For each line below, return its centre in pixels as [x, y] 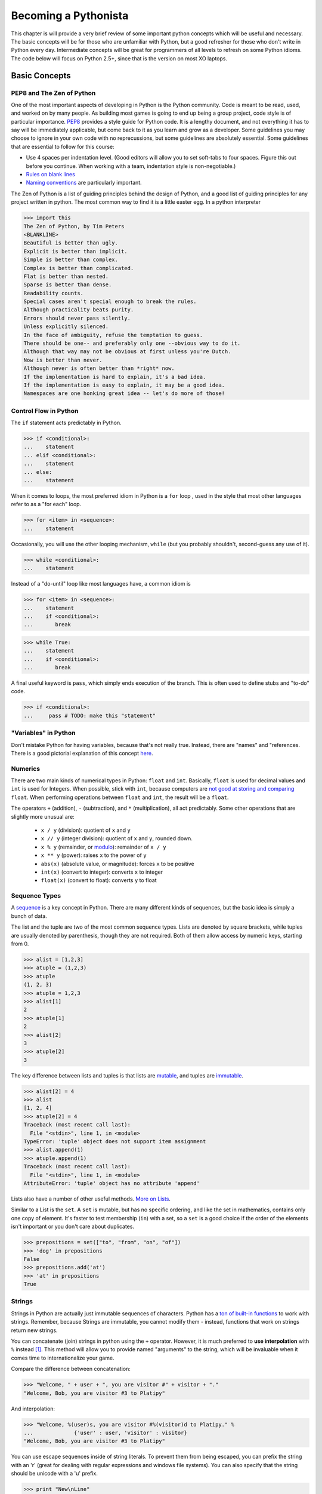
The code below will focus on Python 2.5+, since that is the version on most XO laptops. [119, 58]
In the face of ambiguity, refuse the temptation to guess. [113, 335]
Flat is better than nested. [66, 276]
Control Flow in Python [45, 411]
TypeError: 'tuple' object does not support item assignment [115, 1142]
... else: [38, 472]
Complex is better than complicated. [79, 268]
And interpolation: [33, 1409]
